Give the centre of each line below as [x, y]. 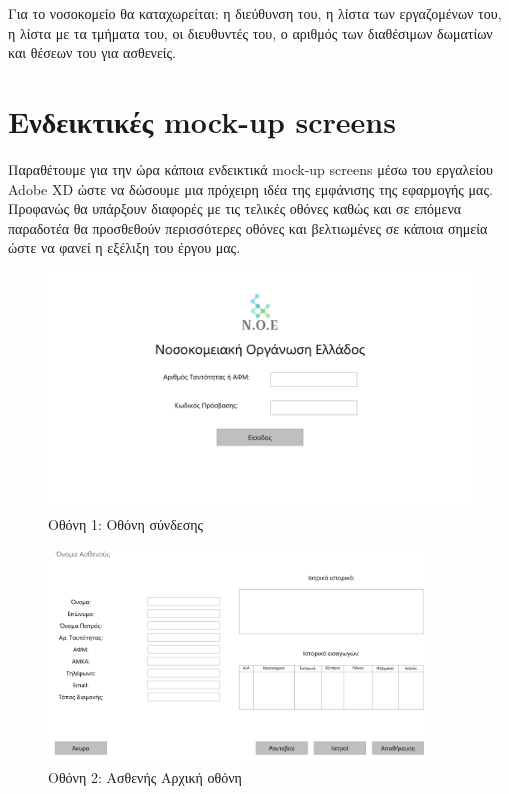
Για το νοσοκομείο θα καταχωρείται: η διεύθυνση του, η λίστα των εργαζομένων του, [255, 13]
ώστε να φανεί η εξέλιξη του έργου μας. [124, 247]
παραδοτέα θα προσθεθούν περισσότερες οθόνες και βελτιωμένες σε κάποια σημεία [248, 227]
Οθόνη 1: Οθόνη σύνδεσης [126, 523]
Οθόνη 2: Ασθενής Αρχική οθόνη [145, 776]
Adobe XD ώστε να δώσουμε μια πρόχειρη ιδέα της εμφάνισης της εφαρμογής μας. [250, 188]
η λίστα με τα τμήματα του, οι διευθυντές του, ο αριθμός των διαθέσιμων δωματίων [250, 32]
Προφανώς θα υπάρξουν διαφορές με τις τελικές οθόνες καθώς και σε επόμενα [235, 208]
